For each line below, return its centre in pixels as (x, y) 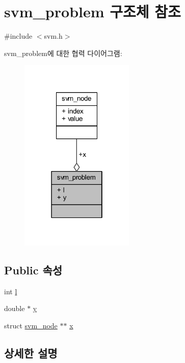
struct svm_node (31, 326)
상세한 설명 (31, 353)
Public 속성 (33, 270)
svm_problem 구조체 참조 (93, 11)
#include (18, 36)
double (15, 308)
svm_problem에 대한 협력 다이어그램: (63, 53)
